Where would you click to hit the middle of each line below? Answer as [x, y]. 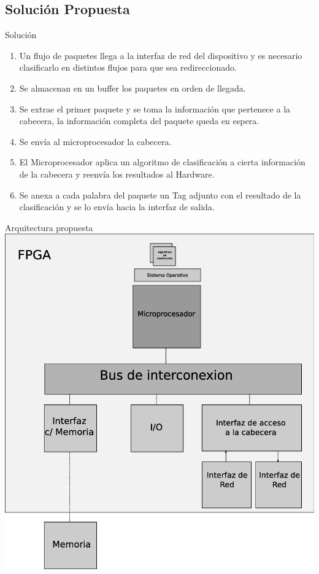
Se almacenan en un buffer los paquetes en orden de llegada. [133, 88]
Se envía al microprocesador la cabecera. [95, 141]
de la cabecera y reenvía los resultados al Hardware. [117, 174]
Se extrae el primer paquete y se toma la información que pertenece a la [155, 108]
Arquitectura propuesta [49, 227]
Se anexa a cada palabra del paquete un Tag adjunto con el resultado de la [160, 195]
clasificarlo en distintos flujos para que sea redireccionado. [128, 67]
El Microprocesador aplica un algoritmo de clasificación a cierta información [162, 162]
